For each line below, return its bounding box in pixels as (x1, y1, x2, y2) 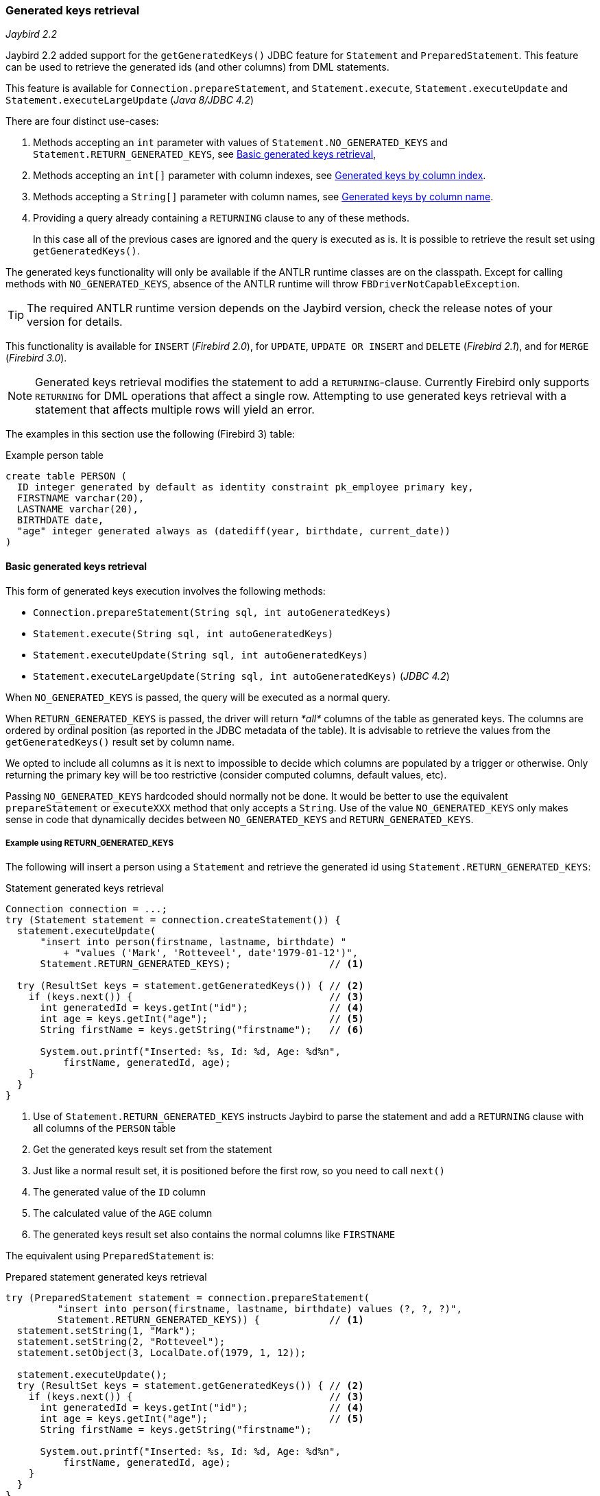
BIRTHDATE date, (16, 514, 104, 526)
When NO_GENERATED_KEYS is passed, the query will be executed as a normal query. (5, 691, 391, 703)
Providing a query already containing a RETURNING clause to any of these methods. (33, 212, 409, 224)
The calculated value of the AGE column (33, 1207, 213, 1220)
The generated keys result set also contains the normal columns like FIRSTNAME (33, 1228, 396, 1241)
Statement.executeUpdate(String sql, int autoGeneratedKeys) (33, 649, 368, 661)
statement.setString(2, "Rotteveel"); (16, 1336, 226, 1348)
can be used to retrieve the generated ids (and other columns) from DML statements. (5, 61, 389, 73)
